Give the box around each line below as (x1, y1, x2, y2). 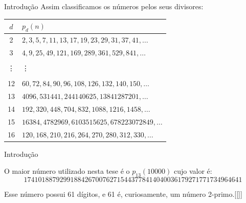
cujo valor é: (174, 166, 212, 176)
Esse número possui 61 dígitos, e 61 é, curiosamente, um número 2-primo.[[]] (4, 189, 242, 199)
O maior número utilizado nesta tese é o (4, 166, 130, 176)
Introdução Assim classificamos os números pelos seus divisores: (4, 1, 204, 11)
